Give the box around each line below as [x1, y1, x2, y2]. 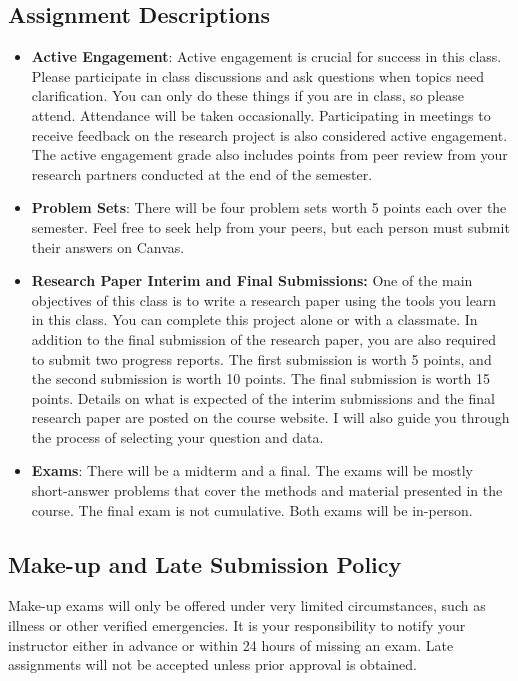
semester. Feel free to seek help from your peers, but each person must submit [31, 216, 510, 237]
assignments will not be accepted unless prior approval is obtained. [8, 654, 417, 675]
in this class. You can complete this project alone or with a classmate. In [31, 309, 478, 330]
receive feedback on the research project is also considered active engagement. [31, 124, 508, 145]
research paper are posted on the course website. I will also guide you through [31, 407, 510, 428]
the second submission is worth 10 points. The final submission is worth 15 [31, 368, 490, 389]
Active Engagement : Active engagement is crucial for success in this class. [31, 46, 502, 67]
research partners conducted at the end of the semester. [31, 163, 373, 184]
